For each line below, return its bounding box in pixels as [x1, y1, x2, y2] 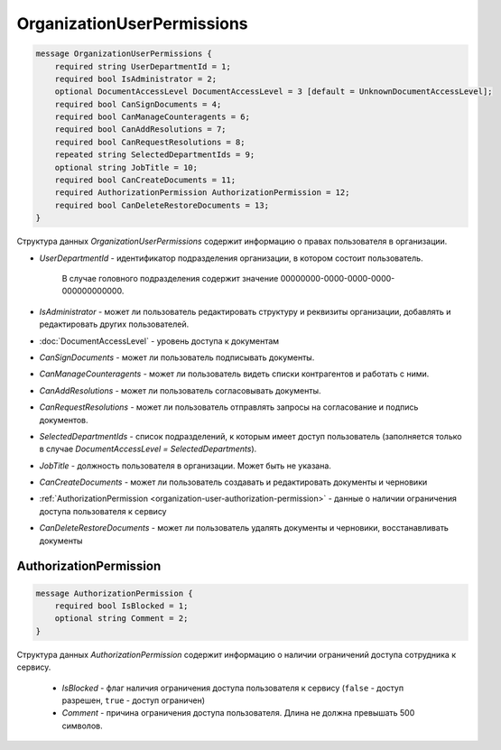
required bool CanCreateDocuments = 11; [54, 175, 237, 185]
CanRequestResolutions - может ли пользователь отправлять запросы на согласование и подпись [39, 402, 419, 412]
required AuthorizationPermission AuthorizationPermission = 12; [54, 188, 350, 198]
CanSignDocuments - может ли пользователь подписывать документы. [39, 352, 315, 363]
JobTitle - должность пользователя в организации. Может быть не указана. [39, 460, 331, 471]
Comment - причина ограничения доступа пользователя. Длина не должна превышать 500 [61, 708, 415, 718]
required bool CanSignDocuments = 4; [54, 99, 222, 109]
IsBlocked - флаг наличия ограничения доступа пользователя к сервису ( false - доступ [61, 682, 404, 693]
